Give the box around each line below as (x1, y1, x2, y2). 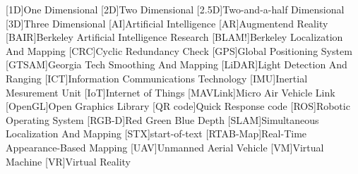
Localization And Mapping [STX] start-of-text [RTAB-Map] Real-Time (6, 126, 307, 141)
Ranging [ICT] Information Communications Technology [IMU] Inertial (6, 70, 308, 85)
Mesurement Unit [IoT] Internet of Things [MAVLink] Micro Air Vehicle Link (6, 85, 335, 99)
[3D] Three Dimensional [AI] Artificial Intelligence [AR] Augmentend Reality (6, 15, 328, 30)
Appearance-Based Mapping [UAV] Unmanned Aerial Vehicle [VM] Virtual (6, 139, 324, 154)
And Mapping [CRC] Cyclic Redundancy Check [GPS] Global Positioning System (6, 43, 352, 58)
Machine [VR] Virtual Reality (6, 154, 131, 168)
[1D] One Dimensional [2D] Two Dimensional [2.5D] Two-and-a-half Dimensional (6, 2, 345, 16)
